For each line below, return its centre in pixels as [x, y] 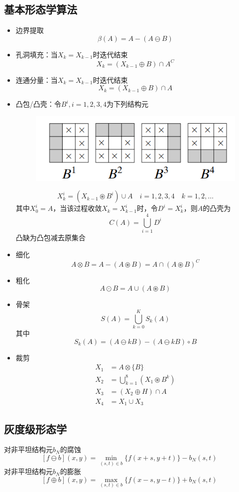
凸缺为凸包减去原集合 [51, 237]
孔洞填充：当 [37, 54]
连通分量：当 [37, 80]
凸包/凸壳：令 [38, 104]
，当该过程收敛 [77, 208]
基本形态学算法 [41, 9]
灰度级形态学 [35, 428]
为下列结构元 [128, 104]
